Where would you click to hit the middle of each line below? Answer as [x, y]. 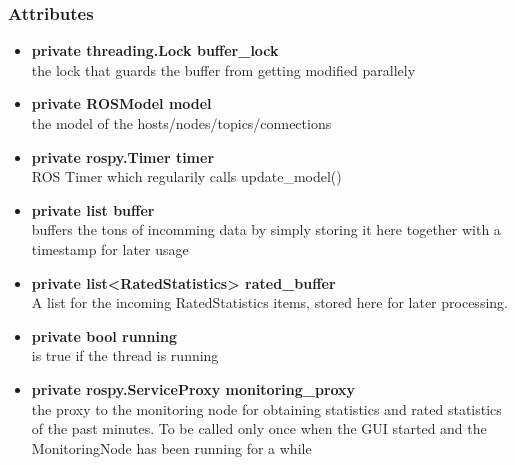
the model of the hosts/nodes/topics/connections [181, 123]
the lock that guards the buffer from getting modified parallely [223, 69]
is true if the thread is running [125, 355]
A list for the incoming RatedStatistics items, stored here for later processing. [269, 302]
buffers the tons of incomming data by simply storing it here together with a [266, 229]
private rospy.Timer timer [123, 156]
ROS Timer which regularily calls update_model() [186, 176]
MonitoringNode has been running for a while [171, 447]
